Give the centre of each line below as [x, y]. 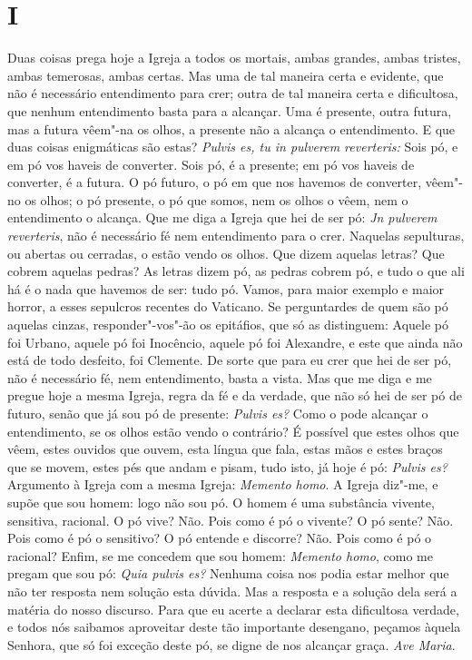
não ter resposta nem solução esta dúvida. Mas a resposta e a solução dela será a [232, 591]
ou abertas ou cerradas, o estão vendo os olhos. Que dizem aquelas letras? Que [226, 253]
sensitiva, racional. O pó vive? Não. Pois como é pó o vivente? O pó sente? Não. [231, 520]
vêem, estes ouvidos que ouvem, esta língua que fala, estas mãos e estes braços [225, 449]
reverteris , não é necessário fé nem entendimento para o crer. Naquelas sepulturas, [236, 236]
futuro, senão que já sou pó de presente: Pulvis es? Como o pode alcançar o [218, 413]
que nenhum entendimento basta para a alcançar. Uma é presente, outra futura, [230, 110]
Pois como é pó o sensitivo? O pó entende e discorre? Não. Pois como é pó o [220, 538]
